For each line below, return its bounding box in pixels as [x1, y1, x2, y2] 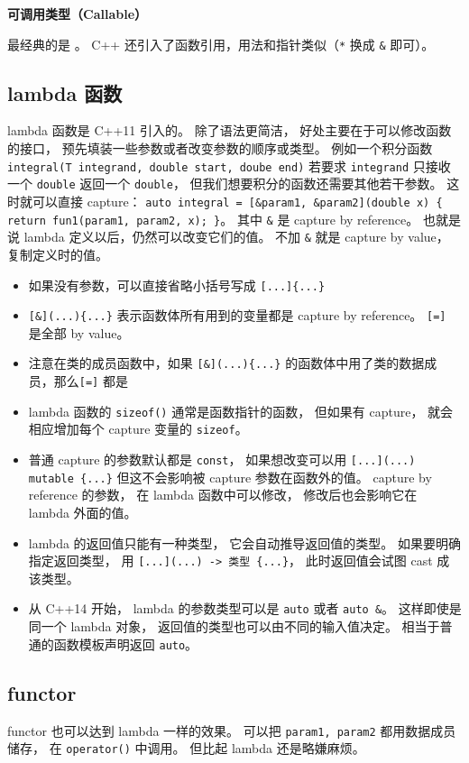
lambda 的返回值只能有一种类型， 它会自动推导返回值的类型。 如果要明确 [28, 533, 461, 552]
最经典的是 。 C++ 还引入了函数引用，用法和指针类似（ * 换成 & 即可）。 [7, 34, 435, 53]
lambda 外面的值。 [28, 502, 137, 521]
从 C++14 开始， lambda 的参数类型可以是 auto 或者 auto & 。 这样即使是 [28, 599, 462, 618]
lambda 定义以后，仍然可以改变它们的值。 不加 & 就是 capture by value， [23, 227, 449, 246]
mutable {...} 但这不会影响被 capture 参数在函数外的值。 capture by [28, 467, 432, 486]
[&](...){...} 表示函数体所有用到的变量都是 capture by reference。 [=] [28, 306, 446, 325]
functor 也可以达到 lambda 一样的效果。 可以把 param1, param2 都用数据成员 [7, 721, 456, 740]
